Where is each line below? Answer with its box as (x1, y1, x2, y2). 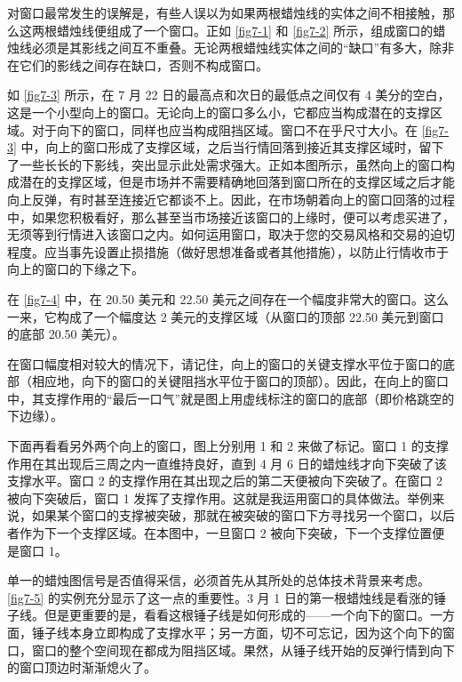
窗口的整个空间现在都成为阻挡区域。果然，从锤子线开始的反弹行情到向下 (31, 640, 455, 659)
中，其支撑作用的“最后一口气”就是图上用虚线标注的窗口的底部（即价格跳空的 (7, 389, 455, 407)
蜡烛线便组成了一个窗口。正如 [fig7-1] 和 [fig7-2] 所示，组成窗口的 (56, 20, 434, 39)
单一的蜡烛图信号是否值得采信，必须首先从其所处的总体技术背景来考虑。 (7, 571, 430, 590)
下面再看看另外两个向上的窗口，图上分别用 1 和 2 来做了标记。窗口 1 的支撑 (7, 437, 449, 455)
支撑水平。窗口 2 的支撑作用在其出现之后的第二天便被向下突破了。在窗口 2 (7, 471, 442, 490)
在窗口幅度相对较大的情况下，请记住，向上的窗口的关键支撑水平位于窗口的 (7, 354, 442, 373)
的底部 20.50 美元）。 (7, 325, 125, 343)
